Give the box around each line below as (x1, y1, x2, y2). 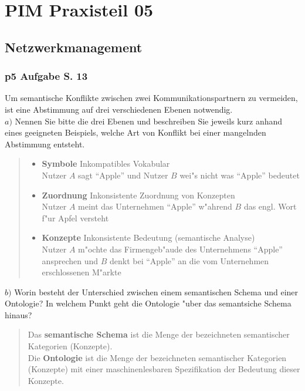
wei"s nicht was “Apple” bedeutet (179, 168, 300, 181)
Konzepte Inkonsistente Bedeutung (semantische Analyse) (42, 231, 255, 244)
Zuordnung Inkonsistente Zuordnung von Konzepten (42, 188, 235, 201)
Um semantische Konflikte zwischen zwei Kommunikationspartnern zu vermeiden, (5, 92, 298, 104)
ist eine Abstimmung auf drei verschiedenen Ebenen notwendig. (5, 103, 233, 115)
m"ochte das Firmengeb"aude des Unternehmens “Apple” (78, 242, 283, 255)
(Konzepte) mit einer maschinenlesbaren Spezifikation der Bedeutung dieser (28, 363, 300, 375)
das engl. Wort (243, 200, 297, 213)
